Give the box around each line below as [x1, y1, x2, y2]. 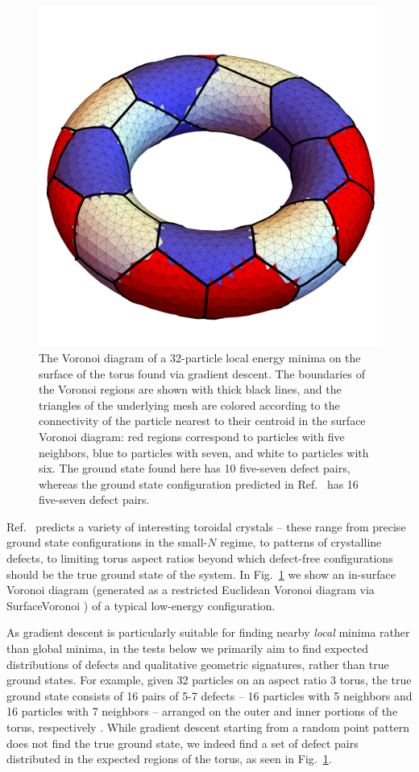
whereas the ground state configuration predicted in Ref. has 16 [39, 475, 359, 492]
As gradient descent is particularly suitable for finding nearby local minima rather [6, 624, 410, 641]
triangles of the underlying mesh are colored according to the [39, 396, 340, 413]
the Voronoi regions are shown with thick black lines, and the [39, 381, 342, 398]
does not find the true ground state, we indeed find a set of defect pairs [6, 734, 359, 751]
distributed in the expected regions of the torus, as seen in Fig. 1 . [6, 750, 332, 767]
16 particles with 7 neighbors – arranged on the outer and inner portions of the [6, 703, 398, 720]
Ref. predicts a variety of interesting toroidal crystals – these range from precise [6, 518, 406, 535]
